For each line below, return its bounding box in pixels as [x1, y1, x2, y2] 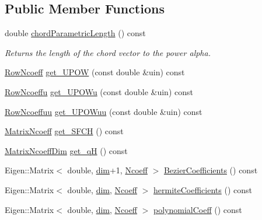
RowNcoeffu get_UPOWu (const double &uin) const [5, 85, 193, 97]
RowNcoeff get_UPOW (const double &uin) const [5, 66, 185, 78]
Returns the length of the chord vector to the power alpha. [5, 46, 211, 58]
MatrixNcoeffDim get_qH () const [5, 144, 128, 156]
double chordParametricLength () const [5, 27, 146, 39]
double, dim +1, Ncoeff [67, 164, 148, 176]
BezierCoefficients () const [163, 164, 258, 176]
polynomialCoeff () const [153, 203, 242, 215]
